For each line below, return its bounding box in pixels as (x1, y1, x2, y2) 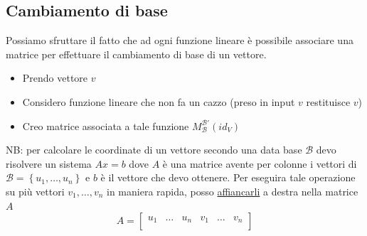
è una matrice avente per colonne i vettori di (162, 156, 357, 171)
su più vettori (6, 183, 65, 198)
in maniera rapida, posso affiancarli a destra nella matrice (107, 183, 358, 198)
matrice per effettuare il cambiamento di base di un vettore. (6, 46, 267, 61)
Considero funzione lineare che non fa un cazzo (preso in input (22, 94, 295, 109)
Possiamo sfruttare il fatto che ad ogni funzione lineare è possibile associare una (6, 33, 353, 48)
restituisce (306, 94, 351, 109)
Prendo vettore (22, 70, 88, 85)
